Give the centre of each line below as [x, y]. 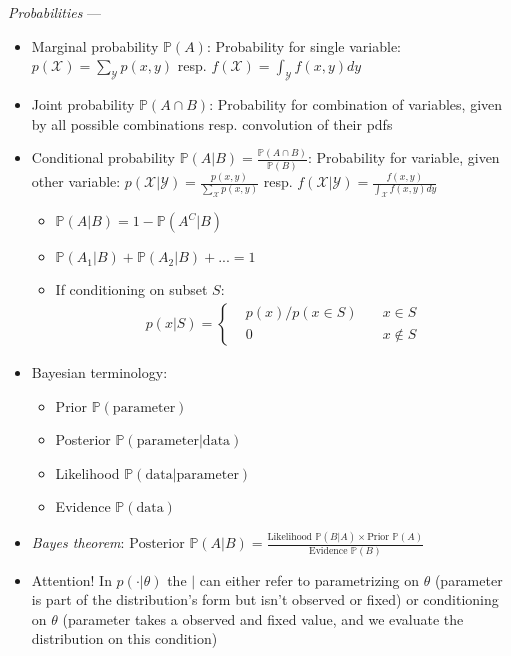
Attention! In [71, 579]
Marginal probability [95, 45]
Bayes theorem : [78, 542]
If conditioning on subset [131, 289]
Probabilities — [55, 12]
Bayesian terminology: [99, 372]
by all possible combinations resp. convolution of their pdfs [212, 123]
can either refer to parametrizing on [309, 579]
